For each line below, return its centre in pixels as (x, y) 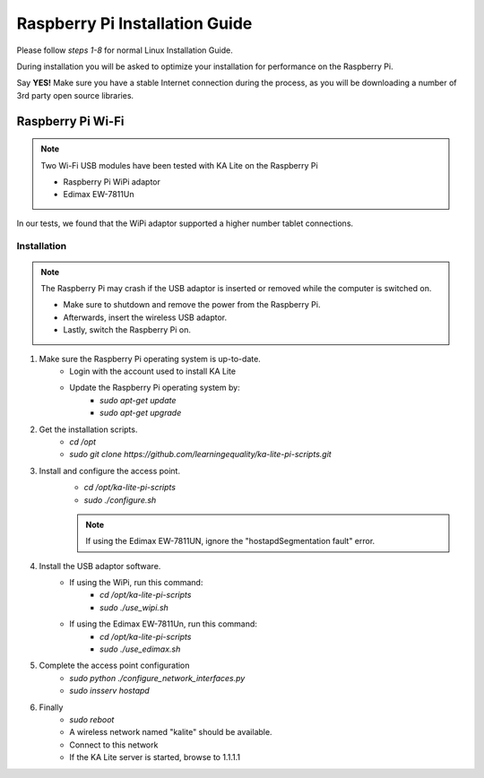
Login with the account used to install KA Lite (153, 371)
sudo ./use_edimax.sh (140, 649)
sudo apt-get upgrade (141, 413)
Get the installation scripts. (88, 429)
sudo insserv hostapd (109, 691)
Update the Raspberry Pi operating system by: (155, 388)
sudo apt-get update (138, 400)
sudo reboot (92, 719)
